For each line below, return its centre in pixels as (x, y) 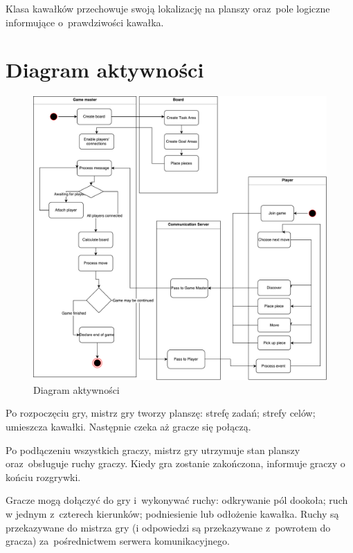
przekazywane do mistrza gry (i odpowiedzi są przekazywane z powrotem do (168, 527)
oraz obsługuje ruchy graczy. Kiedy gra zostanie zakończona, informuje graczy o (175, 463)
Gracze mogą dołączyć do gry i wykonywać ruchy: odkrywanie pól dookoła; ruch (177, 500)
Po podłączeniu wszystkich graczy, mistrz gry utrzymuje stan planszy (153, 450)
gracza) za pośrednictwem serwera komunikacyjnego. (118, 541)
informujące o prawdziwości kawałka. (85, 22)
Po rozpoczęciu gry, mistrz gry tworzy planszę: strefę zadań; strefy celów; (161, 413)
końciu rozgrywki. (43, 477)
